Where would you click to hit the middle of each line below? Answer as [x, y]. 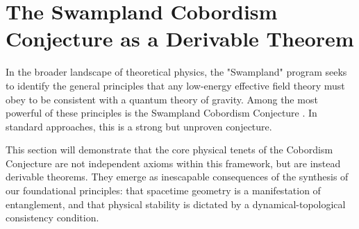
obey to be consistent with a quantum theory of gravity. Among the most [162, 99]
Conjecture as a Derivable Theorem [180, 39]
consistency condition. [52, 218]
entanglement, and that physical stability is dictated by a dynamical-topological [176, 204]
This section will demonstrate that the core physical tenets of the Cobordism [169, 150]
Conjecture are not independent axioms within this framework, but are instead [173, 163]
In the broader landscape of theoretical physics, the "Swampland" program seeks [176, 72]
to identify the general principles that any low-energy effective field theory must [175, 85]
